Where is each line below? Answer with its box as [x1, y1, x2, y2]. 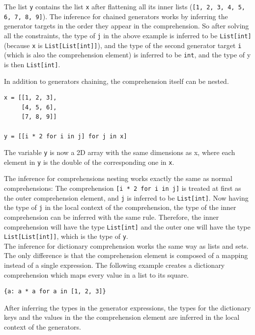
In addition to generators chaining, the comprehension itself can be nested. [4, 76, 229, 86]
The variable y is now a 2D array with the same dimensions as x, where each [4, 147, 235, 157]
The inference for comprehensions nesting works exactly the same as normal [4, 173, 232, 183]
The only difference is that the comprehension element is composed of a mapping [4, 250, 248, 260]
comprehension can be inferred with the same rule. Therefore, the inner [4, 211, 219, 222]
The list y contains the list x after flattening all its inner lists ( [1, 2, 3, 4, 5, [4, 1, 245, 11]
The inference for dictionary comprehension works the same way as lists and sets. [4, 240, 249, 251]
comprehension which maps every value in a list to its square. [4, 269, 189, 280]
